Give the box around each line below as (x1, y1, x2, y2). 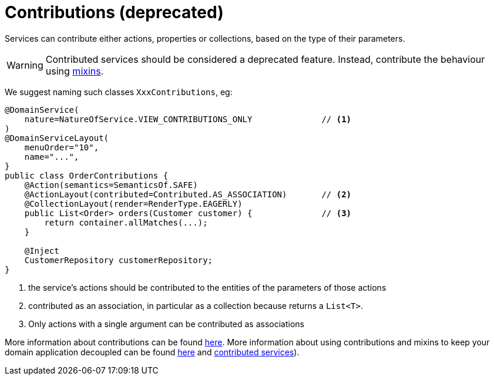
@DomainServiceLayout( (5, 133, 109, 143)
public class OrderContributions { (5, 170, 169, 180)
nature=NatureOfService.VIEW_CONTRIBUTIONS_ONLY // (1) (24, 114, 352, 124)
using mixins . (45, 65, 104, 77)
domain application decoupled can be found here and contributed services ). (5, 347, 300, 357)
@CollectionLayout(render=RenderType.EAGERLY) (24, 199, 243, 209)
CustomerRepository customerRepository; (24, 255, 213, 265)
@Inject (24, 246, 59, 255)
